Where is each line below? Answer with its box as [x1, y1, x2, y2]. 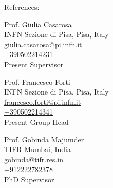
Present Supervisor [4, 59, 64, 69]
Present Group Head [4, 116, 69, 127]
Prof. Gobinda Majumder [4, 134, 84, 144]
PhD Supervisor [4, 174, 54, 184]
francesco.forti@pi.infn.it [4, 96, 81, 107]
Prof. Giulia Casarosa [4, 18, 72, 29]
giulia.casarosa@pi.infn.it [4, 39, 82, 49]
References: [4, 2, 40, 12]
